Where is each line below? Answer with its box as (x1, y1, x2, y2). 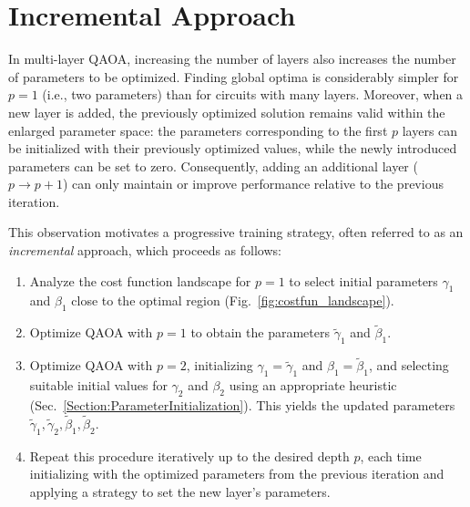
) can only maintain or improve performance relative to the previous (62, 174, 444, 193)
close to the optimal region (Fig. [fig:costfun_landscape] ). (71, 291, 394, 310)
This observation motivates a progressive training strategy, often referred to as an (8, 222, 464, 242)
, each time (360, 446, 422, 465)
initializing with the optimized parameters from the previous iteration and (29, 464, 444, 483)
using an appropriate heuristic (229, 376, 397, 395)
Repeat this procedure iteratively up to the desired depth (29, 446, 350, 465)
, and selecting (368, 356, 449, 375)
